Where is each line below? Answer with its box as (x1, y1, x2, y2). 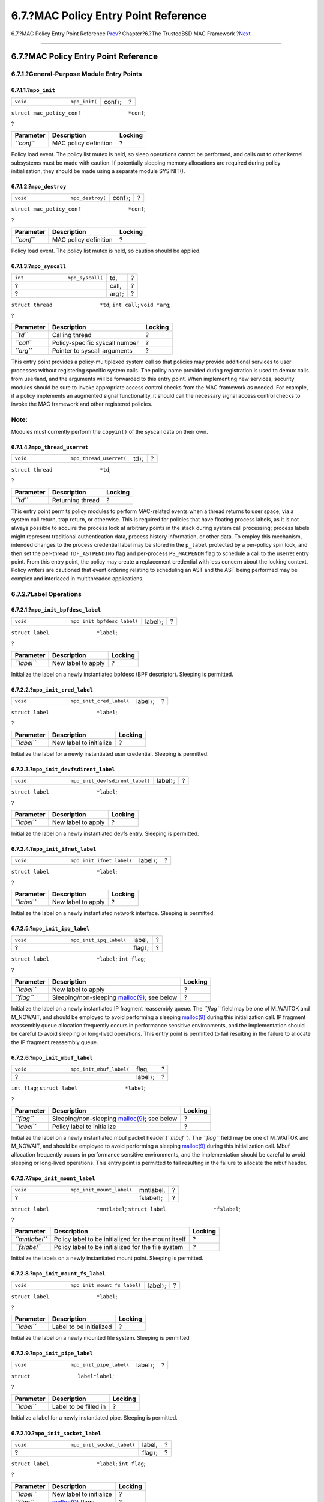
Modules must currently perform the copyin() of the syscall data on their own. (11, 428, 208, 435)
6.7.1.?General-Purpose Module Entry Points (11, 70, 142, 78)
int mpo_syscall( (14, 275, 103, 281)
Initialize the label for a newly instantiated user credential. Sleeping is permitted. (11, 750, 209, 757)
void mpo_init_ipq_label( (14, 937, 127, 943)
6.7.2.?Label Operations (11, 589, 82, 598)
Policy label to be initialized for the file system (54, 1243, 184, 1251)
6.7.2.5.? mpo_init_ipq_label (11, 925, 90, 932)
